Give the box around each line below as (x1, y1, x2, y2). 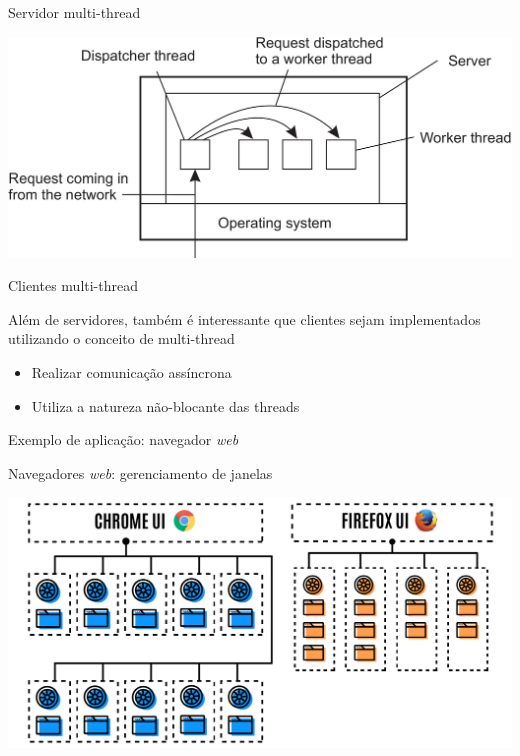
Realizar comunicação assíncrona (31, 361, 232, 382)
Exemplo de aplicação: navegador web (8, 429, 239, 450)
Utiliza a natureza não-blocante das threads (31, 395, 300, 416)
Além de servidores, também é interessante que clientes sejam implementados (8, 308, 481, 329)
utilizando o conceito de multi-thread (8, 328, 235, 349)
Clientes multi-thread (8, 275, 139, 296)
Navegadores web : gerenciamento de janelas (8, 462, 273, 483)
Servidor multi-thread (8, 2, 141, 22)
